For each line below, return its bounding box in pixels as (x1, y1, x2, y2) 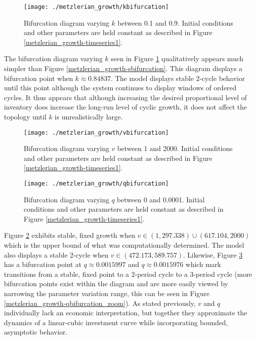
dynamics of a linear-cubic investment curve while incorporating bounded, (4, 317, 228, 327)
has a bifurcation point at (4, 259, 82, 269)
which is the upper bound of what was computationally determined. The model (4, 240, 244, 250)
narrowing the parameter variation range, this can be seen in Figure (4, 288, 210, 299)
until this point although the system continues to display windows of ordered (4, 82, 237, 93)
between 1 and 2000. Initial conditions (117, 143, 233, 153)
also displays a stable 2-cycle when (4, 249, 109, 260)
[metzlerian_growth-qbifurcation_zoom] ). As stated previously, (4, 298, 196, 308)
